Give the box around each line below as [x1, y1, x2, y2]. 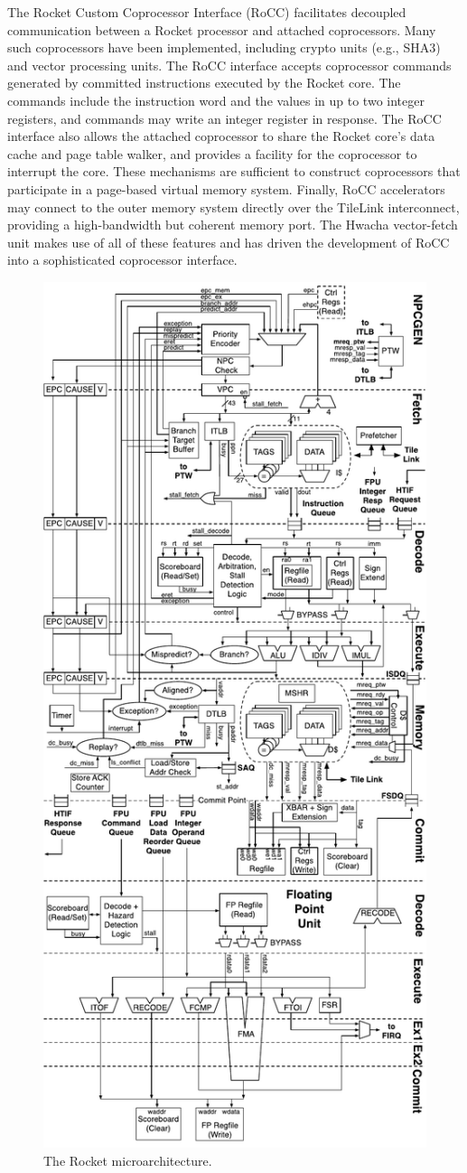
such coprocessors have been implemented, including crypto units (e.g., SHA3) [7, 38, 441, 57]
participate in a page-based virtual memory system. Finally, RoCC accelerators [7, 179, 445, 198]
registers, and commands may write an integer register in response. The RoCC [7, 108, 442, 127]
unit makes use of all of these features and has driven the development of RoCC [7, 232, 450, 251]
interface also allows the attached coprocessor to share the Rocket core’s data [7, 127, 435, 145]
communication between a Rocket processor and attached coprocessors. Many [7, 20, 436, 39]
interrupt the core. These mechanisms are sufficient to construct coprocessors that [7, 162, 461, 181]
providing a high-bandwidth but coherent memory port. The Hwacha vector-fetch [7, 215, 458, 234]
